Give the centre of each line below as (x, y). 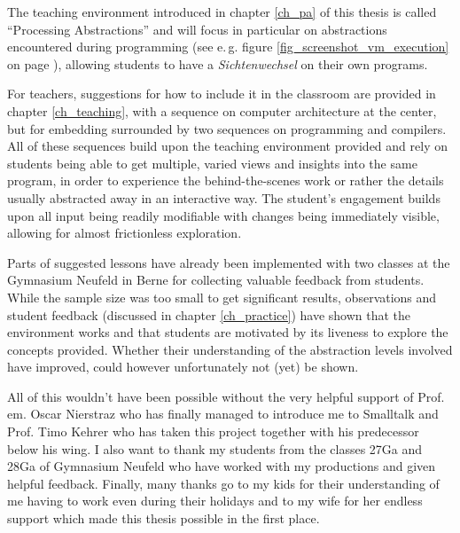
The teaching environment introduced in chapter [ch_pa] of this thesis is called (222, 12)
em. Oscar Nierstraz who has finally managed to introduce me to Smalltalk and (223, 414)
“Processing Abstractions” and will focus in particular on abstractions (197, 29)
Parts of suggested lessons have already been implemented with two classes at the (229, 262)
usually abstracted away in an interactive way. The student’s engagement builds (224, 197)
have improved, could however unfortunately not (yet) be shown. (183, 367)
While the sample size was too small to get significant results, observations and (222, 297)
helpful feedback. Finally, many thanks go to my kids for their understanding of (223, 483)
